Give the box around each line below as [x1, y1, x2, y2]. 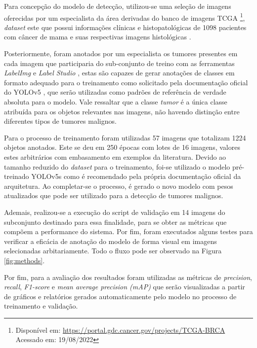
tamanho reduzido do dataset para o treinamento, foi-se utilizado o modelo [4, 161, 230, 172]
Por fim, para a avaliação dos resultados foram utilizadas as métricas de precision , [4, 272, 252, 282]
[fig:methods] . [4, 255, 45, 265]
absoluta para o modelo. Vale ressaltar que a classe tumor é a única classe [4, 97, 227, 106]
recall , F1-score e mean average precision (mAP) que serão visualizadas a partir [4, 281, 245, 292]
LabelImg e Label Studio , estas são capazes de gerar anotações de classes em [4, 68, 235, 78]
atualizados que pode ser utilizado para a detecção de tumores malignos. [4, 190, 223, 201]
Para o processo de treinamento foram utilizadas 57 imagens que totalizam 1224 [4, 132, 246, 142]
